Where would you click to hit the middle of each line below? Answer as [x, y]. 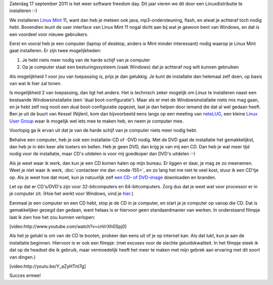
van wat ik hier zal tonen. [35, 83]
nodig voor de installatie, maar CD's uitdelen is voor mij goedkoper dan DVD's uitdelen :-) [102, 154]
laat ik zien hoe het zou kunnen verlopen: [52, 217]
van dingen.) [22, 257]
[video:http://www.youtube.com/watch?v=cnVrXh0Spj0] [68, 226]
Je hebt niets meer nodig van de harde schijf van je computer [86, 60]
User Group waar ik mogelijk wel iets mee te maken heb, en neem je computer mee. [97, 121]
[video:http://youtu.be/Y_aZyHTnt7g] [48, 266]
